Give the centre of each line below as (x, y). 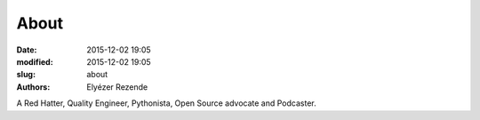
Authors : (33, 87)
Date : (27, 50)
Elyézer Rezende (117, 87)
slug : (26, 75)
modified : (35, 61)
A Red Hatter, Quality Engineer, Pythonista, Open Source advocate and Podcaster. (166, 103)
